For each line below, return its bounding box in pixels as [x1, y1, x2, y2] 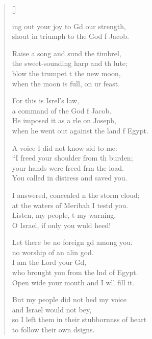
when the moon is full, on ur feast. [12, 78, 120, 88]
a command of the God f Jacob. [12, 105, 112, 116]
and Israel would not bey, [12, 304, 92, 314]
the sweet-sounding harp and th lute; [12, 58, 128, 69]
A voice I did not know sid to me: [12, 142, 117, 153]
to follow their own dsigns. [12, 324, 95, 335]
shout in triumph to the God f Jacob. [12, 31, 129, 41]
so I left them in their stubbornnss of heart [12, 314, 147, 325]
